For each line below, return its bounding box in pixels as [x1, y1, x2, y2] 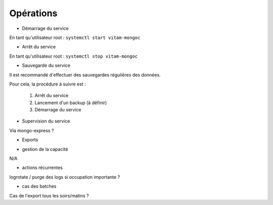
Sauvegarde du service [22, 62, 71, 68]
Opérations [9, 8, 58, 19]
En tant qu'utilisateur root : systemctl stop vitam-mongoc [9, 53, 138, 59]
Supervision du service [22, 118, 70, 124]
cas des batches [22, 183, 57, 189]
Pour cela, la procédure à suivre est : [9, 81, 86, 87]
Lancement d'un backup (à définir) [34, 99, 107, 106]
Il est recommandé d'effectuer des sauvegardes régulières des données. [9, 71, 161, 78]
